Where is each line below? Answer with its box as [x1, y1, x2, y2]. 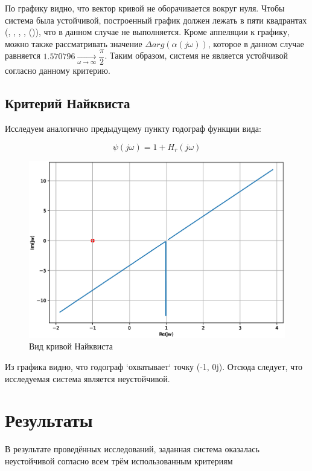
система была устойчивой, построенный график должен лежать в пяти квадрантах [5, 13, 307, 26]
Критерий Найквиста [5, 94, 130, 112]
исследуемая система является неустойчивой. [5, 372, 170, 385]
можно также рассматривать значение [5, 37, 142, 50]
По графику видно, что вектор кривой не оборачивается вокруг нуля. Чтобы [5, 2, 285, 14]
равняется [5, 49, 40, 62]
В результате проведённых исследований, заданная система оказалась [5, 443, 259, 455]
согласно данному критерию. [5, 64, 110, 77]
